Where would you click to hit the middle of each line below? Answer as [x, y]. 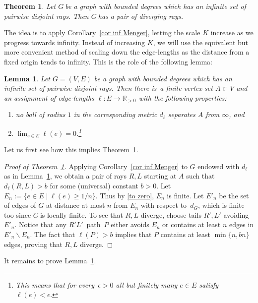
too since [18, 214]
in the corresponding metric [115, 114]
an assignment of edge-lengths [49, 97]
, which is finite [221, 205]
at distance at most [75, 205]
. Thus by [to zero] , [125, 195]
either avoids [130, 224]
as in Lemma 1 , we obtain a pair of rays [65, 176]
